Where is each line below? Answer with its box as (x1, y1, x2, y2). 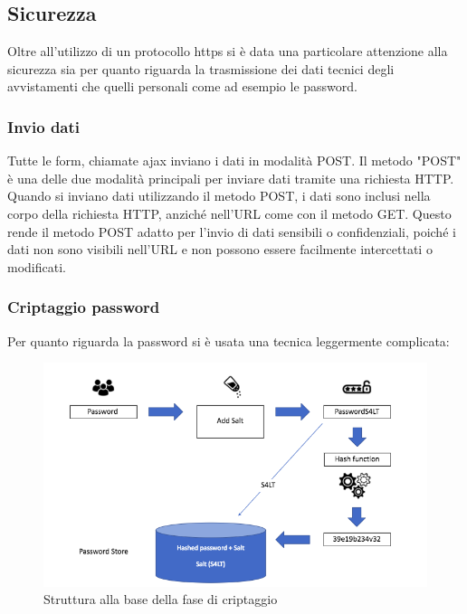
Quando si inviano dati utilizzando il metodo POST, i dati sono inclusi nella (7, 186, 431, 205)
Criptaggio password (7, 296, 160, 318)
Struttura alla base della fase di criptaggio (43, 590, 278, 609)
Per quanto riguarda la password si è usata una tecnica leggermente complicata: (7, 331, 450, 350)
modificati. (7, 257, 66, 276)
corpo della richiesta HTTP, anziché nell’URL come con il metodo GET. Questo (7, 203, 452, 222)
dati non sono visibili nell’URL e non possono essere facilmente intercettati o (7, 240, 433, 259)
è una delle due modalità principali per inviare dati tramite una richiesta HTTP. (7, 168, 454, 187)
